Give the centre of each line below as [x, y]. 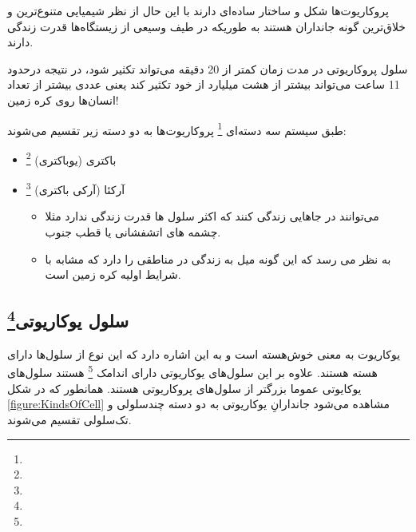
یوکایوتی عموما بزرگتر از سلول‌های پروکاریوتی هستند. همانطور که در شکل [184, 388]
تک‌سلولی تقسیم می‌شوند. [69, 419]
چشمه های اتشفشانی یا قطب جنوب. [133, 231]
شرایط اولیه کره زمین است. [113, 274]
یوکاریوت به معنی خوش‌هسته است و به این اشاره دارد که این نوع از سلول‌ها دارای [204, 353]
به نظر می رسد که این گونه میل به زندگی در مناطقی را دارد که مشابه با [218, 258]
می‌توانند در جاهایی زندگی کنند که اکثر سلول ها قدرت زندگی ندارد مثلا [212, 216]
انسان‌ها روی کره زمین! [63, 99]
